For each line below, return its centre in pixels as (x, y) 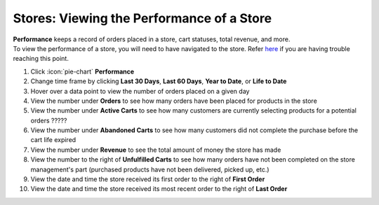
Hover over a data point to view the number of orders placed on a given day (140, 91)
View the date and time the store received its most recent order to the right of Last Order (159, 189)
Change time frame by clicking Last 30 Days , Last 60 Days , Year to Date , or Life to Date (159, 81)
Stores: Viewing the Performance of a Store (142, 18)
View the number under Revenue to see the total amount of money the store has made (156, 150)
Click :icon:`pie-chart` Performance (82, 71)
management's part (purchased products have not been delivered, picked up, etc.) (150, 169)
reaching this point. (41, 59)
